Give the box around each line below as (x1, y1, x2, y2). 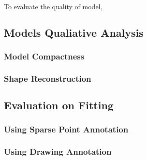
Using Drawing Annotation (4, 145, 112, 157)
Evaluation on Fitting (4, 98, 114, 113)
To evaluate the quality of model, (4, 1, 103, 11)
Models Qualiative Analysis (4, 25, 144, 40)
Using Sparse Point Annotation (4, 123, 129, 135)
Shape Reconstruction (4, 73, 91, 85)
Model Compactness (4, 50, 85, 62)
